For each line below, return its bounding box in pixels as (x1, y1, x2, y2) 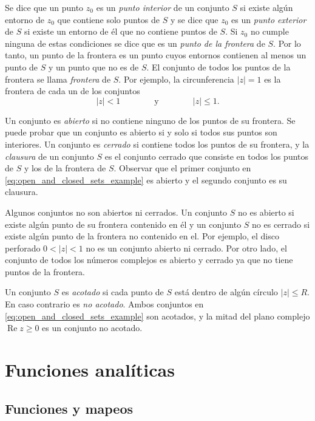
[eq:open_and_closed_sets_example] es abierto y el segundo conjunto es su (5, 173, 287, 186)
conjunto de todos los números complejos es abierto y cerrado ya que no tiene (5, 253, 293, 266)
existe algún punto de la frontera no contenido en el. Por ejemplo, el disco (5, 230, 279, 242)
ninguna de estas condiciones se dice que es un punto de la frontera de (5, 36, 265, 49)
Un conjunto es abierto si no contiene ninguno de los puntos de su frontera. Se (5, 114, 296, 126)
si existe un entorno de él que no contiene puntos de (24, 25, 217, 38)
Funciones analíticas (5, 357, 175, 382)
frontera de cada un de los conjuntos (5, 84, 140, 97)
